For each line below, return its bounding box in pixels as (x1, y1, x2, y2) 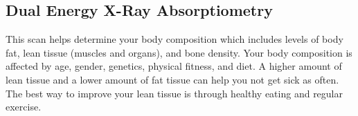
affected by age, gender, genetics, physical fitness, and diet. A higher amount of (6, 59, 342, 73)
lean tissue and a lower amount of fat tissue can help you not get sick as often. (6, 72, 339, 86)
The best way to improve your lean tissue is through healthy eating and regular (6, 86, 343, 100)
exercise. (6, 99, 42, 114)
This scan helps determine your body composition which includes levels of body (6, 32, 343, 46)
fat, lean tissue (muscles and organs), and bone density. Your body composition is (6, 45, 352, 59)
